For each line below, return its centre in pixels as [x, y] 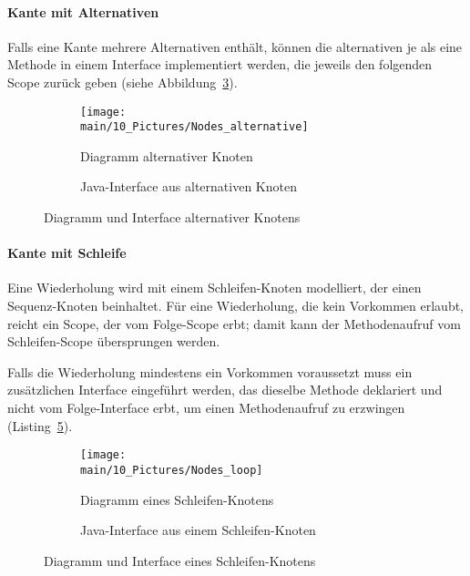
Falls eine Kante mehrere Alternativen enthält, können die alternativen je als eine [235, 46]
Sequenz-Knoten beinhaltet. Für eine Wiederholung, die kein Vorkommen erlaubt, [236, 306]
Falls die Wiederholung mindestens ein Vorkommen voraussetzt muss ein [210, 371]
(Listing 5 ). [40, 425]
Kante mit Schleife [67, 253]
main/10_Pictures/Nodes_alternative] [194, 127]
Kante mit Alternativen [83, 11]
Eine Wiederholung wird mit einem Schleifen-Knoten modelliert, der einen [215, 288]
